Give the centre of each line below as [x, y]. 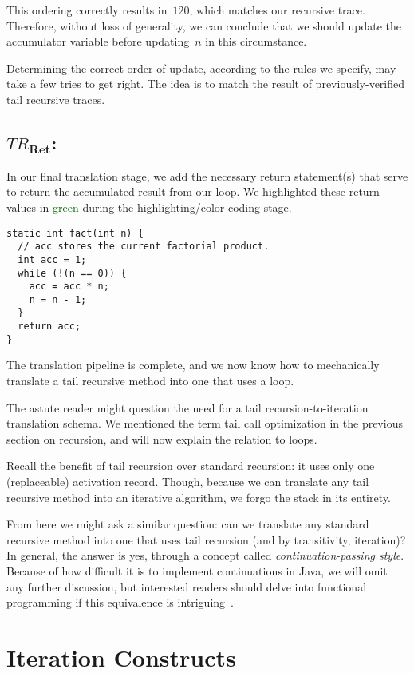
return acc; [49, 327]
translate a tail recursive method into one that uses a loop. [150, 381]
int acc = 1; [52, 259]
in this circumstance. [256, 41]
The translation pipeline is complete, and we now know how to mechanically [193, 365]
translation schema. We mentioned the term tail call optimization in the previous [205, 423]
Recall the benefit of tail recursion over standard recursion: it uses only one [191, 466]
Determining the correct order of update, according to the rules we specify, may [201, 68]
